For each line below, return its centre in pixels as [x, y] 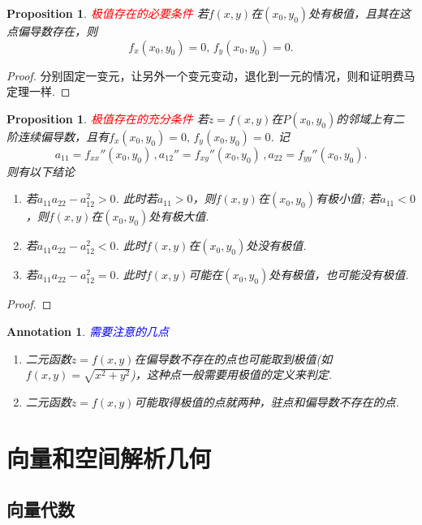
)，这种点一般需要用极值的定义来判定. [232, 374]
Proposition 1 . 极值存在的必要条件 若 [108, 13]
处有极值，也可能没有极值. [339, 275]
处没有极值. [276, 245]
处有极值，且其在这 [360, 13]
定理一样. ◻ [39, 91]
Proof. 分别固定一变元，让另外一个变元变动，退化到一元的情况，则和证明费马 [211, 75]
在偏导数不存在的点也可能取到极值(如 [233, 358]
